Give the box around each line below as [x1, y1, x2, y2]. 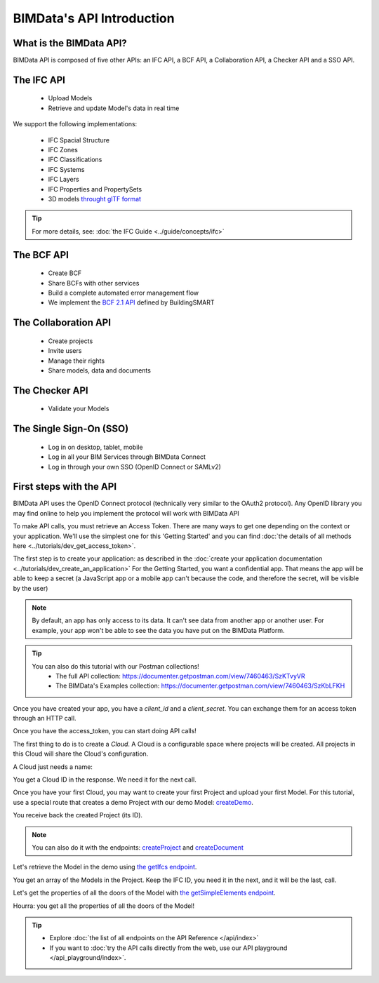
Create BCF [48, 269, 82, 277]
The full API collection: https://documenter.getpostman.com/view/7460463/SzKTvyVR [55, 671, 305, 680]
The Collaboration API [13, 316, 112, 329]
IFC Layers [48, 175, 80, 184]
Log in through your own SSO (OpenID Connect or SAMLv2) [48, 462, 221, 471]
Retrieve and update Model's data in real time [48, 104, 180, 112]
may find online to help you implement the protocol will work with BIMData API [13, 509, 239, 517]
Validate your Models [48, 404, 109, 413]
